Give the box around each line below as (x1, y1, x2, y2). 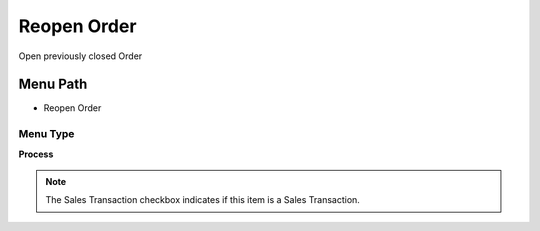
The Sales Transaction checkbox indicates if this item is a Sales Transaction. (45, 194, 360, 206)
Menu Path (18, 76, 88, 93)
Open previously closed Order (18, 50, 143, 62)
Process (18, 148, 54, 160)
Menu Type (18, 127, 75, 141)
